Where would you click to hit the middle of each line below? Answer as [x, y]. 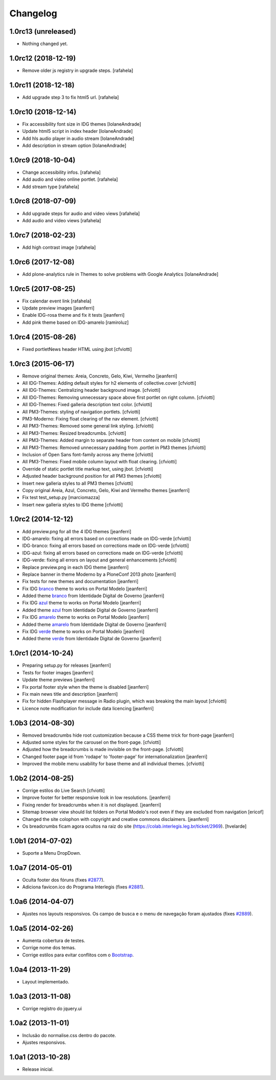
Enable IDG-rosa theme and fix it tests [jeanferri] [73, 315]
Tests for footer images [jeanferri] [58, 672]
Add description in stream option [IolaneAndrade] [74, 145]
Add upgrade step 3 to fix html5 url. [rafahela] [71, 97]
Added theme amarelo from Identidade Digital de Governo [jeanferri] [94, 624]
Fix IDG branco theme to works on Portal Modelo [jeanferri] [85, 589]
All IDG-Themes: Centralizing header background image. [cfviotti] [91, 390]
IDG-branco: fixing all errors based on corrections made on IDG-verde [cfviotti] [106, 546]
